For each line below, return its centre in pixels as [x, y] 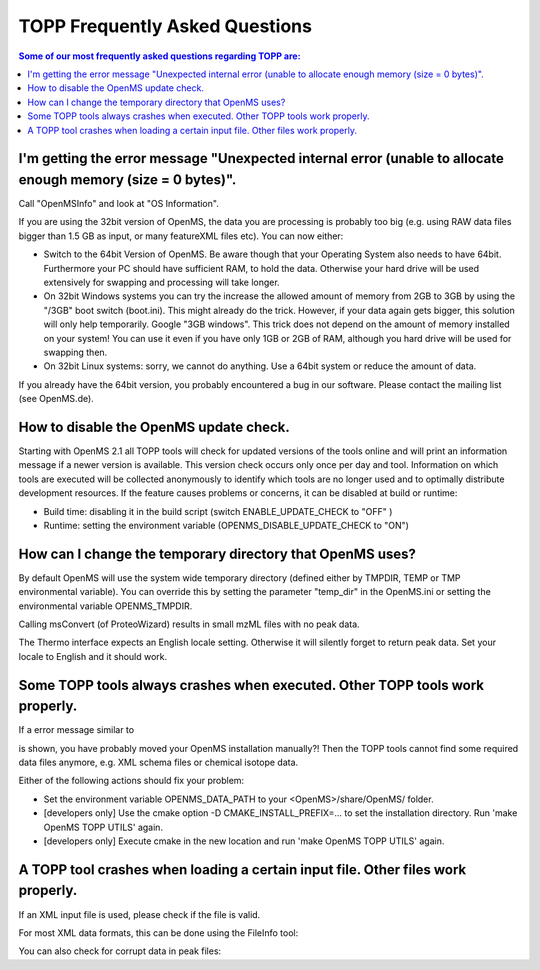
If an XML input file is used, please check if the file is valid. [139, 914]
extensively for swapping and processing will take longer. [161, 282]
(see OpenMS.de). [56, 399]
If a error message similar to [76, 730]
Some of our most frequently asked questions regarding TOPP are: [159, 56]
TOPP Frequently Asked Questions [165, 26]
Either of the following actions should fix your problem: [131, 781]
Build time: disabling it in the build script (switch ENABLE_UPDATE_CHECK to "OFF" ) [218, 511]
